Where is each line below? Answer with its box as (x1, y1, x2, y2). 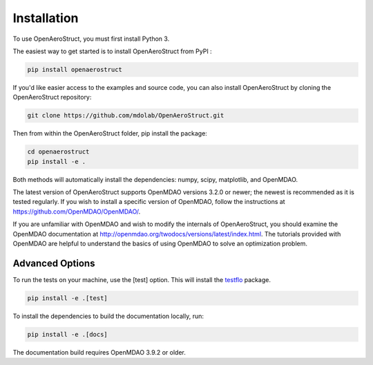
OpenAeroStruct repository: (12, 93, 92, 102)
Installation (12, 10, 79, 26)
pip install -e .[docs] (27, 330, 108, 338)
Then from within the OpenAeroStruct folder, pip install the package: (12, 129, 207, 138)
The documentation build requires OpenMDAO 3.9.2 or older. (12, 348, 186, 356)
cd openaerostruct (27, 148, 90, 156)
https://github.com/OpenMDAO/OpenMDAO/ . (12, 207, 141, 216)
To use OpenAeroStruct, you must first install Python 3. (12, 35, 170, 43)
